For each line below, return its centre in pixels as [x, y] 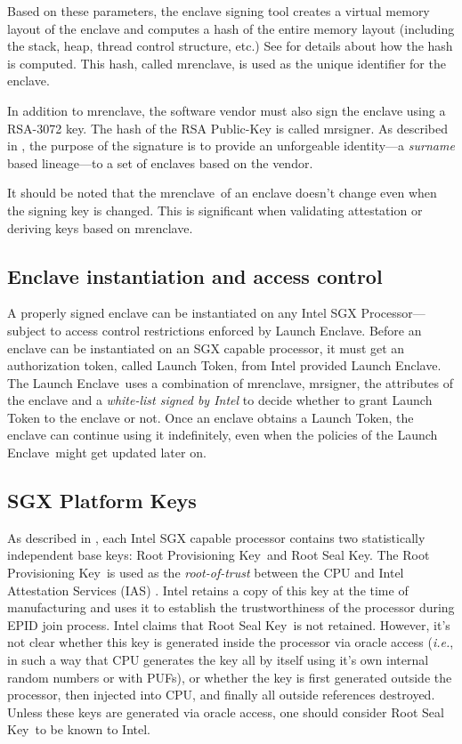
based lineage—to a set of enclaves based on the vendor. [160, 162]
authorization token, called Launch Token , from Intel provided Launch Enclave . [224, 365]
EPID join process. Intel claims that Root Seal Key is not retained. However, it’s [229, 624]
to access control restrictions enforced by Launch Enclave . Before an [236, 330]
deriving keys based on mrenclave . [100, 227]
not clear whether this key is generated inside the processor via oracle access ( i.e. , [231, 642]
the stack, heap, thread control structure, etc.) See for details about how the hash [230, 46]
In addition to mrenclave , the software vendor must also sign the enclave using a [227, 110]
